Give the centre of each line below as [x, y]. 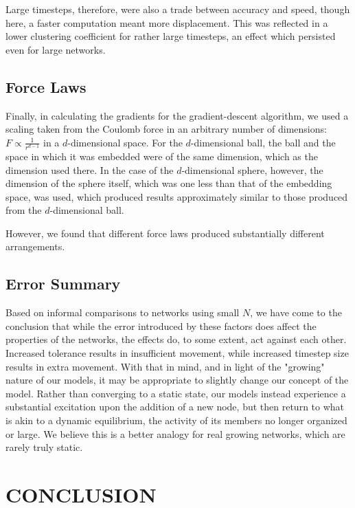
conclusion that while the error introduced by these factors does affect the [161, 325]
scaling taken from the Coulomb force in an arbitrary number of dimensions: [166, 129]
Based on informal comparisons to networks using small [123, 312]
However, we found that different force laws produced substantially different [165, 233]
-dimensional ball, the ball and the [263, 142]
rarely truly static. [44, 447]
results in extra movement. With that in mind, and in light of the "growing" [165, 366]
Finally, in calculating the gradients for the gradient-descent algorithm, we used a [177, 115]
